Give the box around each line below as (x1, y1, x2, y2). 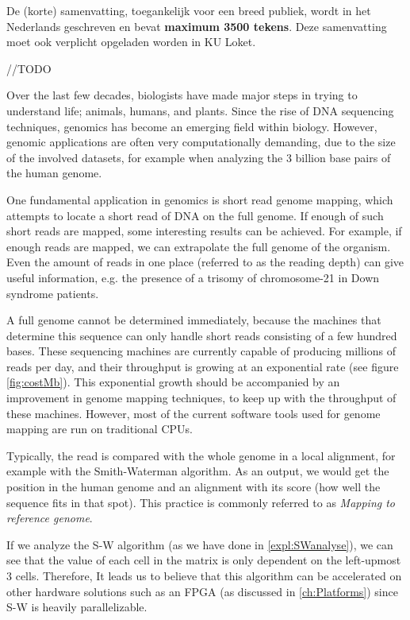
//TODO (6, 60, 52, 76)
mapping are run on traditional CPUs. (6, 420, 193, 437)
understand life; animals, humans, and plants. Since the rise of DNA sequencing (6, 102, 394, 118)
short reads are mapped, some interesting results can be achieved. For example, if (6, 223, 402, 239)
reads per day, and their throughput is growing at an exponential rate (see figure (6, 358, 399, 374)
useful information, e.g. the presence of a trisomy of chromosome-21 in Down (6, 269, 380, 285)
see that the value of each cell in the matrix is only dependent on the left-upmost (6, 552, 401, 568)
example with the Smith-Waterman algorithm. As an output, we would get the (6, 463, 389, 479)
